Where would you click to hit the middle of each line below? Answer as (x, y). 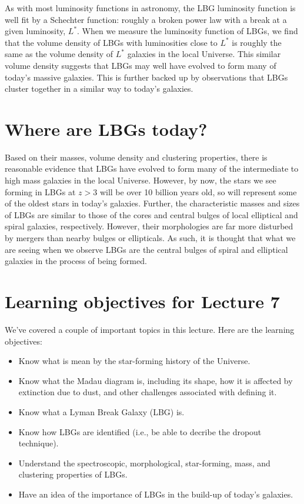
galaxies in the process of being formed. (76, 261)
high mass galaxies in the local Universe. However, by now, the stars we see (141, 180)
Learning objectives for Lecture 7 (142, 301)
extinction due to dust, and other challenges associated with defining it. (148, 392)
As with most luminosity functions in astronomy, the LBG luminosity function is (150, 8)
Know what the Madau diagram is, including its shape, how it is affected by (156, 380)
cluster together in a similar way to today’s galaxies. (99, 89)
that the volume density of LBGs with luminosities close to (111, 42)
